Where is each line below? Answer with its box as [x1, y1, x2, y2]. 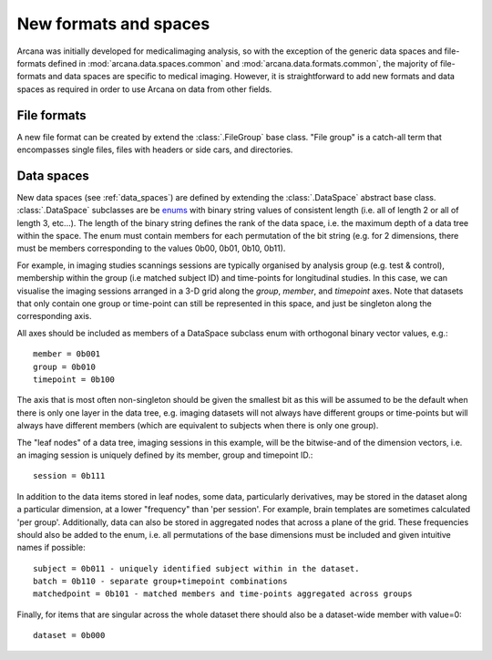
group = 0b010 [33, 361, 96, 372]
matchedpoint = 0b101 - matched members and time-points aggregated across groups [33, 589, 413, 599]
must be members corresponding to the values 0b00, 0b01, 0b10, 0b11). [16, 242, 286, 254]
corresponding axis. [16, 311, 92, 322]
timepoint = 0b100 [33, 375, 116, 385]
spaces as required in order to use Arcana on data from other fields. [16, 83, 272, 95]
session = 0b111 [33, 470, 106, 481]
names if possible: [16, 542, 86, 553]
